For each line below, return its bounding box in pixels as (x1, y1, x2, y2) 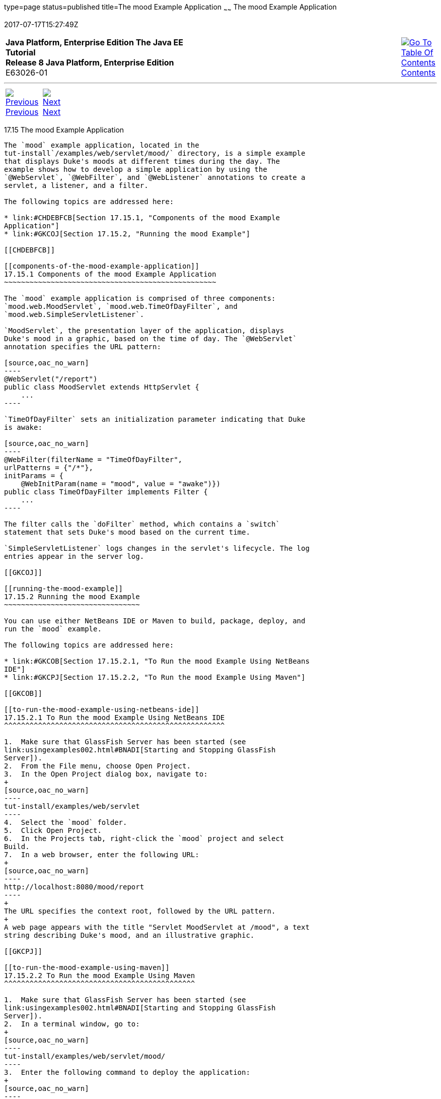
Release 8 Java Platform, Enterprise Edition (6, 57, 174, 68)
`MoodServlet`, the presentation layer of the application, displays (4, 326, 284, 335)
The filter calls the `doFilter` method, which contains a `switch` (4, 520, 280, 528)
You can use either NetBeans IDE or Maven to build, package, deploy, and (4, 616, 306, 625)
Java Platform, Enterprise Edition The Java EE (6, 37, 183, 47)
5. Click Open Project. (4, 826, 102, 834)
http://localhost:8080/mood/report (4, 882, 144, 891)
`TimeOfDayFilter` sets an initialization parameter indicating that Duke (4, 415, 306, 423)
